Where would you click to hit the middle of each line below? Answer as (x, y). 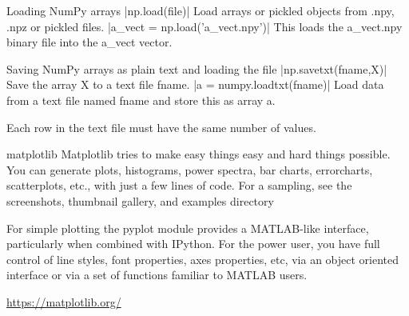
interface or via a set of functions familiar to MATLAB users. (157, 275)
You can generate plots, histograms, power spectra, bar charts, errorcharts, (190, 169)
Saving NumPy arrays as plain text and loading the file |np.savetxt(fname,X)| (197, 68)
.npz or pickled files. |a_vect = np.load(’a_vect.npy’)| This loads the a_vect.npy (204, 26)
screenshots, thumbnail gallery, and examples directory (140, 200)
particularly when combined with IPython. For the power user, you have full (193, 244)
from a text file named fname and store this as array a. (141, 100)
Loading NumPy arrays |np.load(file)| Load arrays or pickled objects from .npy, (201, 10)
